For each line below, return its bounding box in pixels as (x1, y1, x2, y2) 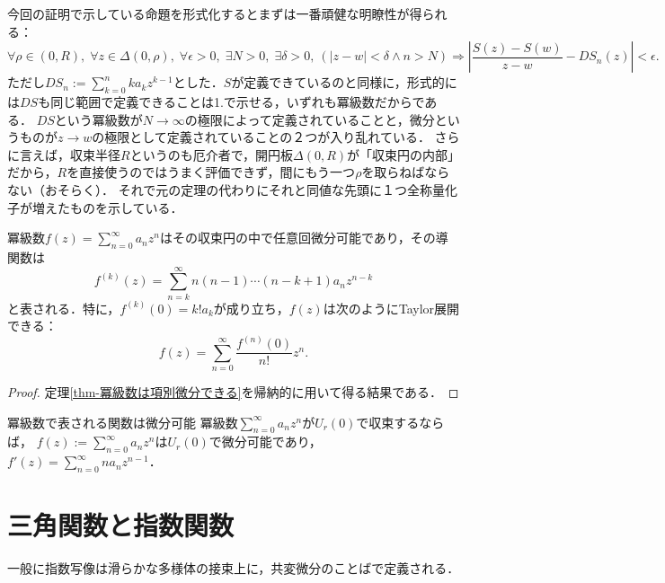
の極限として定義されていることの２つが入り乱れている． (92, 128, 430, 146)
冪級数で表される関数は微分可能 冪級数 (7, 412, 238, 431)
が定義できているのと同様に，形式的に (231, 73, 457, 92)
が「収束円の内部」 (347, 145, 455, 163)
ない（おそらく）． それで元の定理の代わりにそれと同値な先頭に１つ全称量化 (7, 180, 457, 199)
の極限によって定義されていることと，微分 (184, 110, 435, 128)
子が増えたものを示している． (7, 198, 183, 216)
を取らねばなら (361, 163, 450, 181)
